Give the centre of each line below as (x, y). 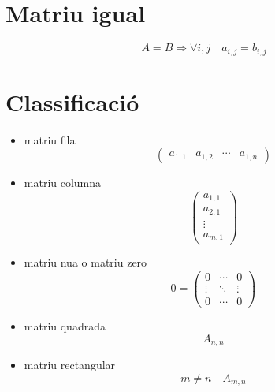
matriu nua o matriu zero (85, 262)
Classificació (72, 101)
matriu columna (63, 183)
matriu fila (50, 139)
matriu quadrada (65, 326)
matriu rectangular (70, 365)
